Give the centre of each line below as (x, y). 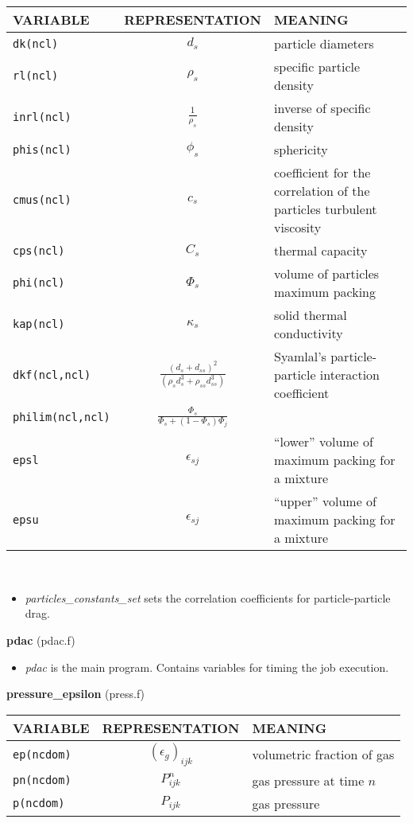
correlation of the (322, 191)
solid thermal (311, 315)
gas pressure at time (308, 780)
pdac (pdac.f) (41, 640)
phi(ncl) (39, 283)
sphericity (301, 149)
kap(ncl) (39, 324)
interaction (350, 374)
